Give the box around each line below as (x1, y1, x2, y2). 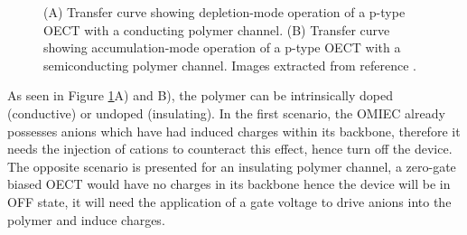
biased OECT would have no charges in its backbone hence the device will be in (7, 174, 451, 193)
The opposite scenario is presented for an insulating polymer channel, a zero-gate (7, 156, 456, 175)
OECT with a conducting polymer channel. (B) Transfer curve (43, 20, 390, 39)
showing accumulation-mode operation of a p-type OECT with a (43, 38, 401, 57)
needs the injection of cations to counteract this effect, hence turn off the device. (7, 139, 453, 158)
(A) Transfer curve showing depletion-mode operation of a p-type (43, 3, 406, 21)
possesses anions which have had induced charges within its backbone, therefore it (7, 121, 461, 140)
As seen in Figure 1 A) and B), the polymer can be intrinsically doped (7, 86, 393, 105)
